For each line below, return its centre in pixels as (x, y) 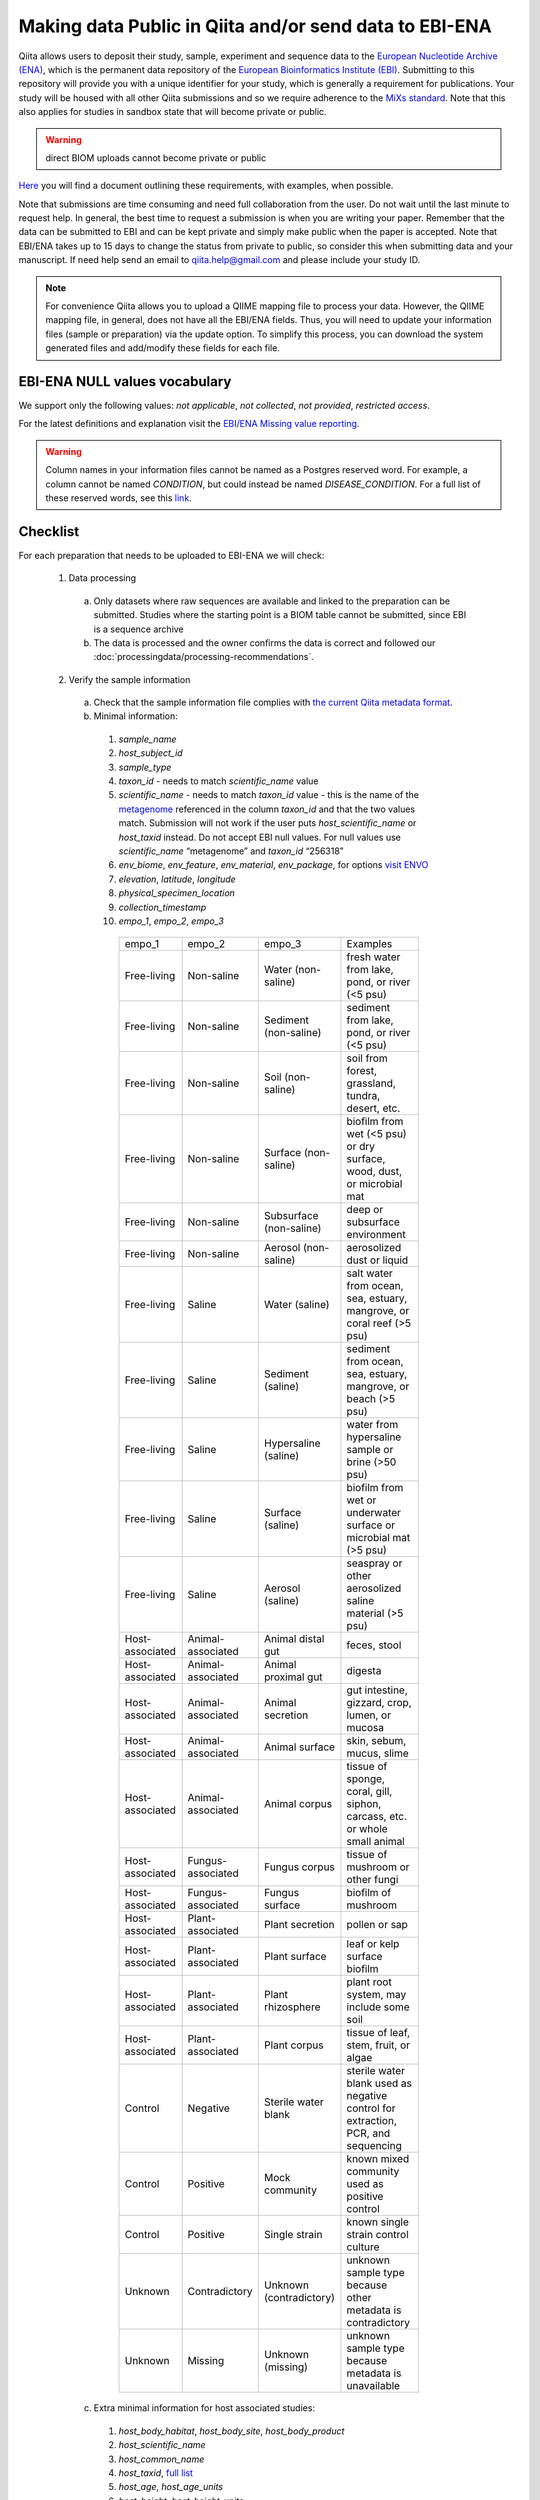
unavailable (373, 2386)
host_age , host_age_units (171, 2487)
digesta (364, 1671)
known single (377, 2222)
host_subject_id (151, 753)
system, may (376, 1995)
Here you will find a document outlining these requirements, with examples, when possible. (206, 186)
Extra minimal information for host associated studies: (204, 2408)
